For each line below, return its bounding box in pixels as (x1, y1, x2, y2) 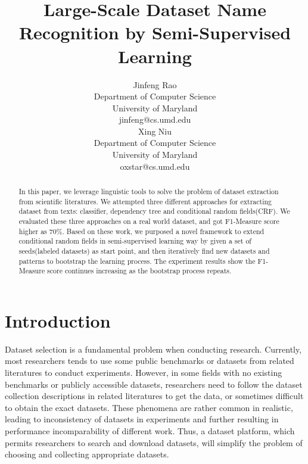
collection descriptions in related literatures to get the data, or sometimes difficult (5, 390, 304, 402)
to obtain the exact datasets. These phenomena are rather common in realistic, (5, 401, 293, 413)
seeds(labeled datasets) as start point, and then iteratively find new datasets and (18, 245, 270, 256)
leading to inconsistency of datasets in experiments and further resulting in (5, 413, 279, 425)
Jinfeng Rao (133, 78, 177, 91)
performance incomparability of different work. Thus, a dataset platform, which (5, 425, 295, 437)
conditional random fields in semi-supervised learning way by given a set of (18, 236, 251, 246)
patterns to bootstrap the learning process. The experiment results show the (18, 256, 256, 266)
